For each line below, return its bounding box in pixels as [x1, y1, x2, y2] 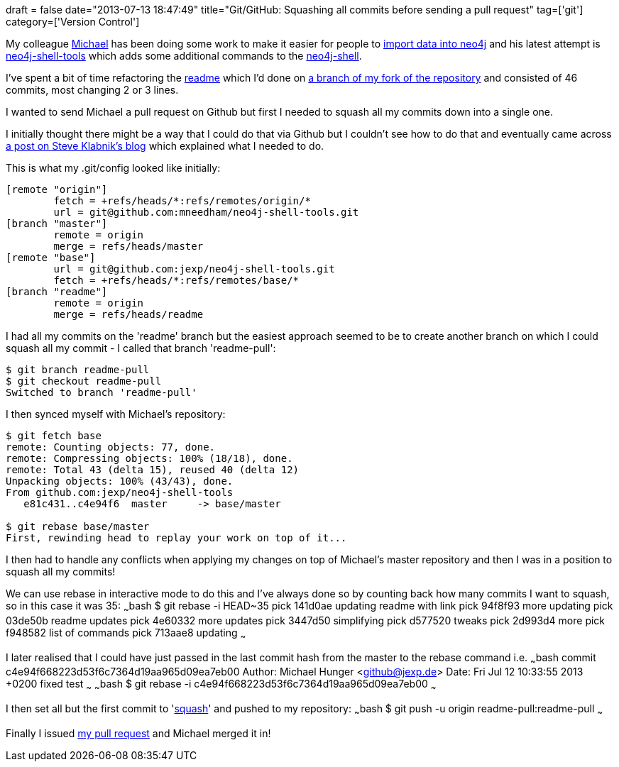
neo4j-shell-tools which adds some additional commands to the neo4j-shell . [6, 50, 362, 62]
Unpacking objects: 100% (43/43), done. [6, 475, 234, 487]
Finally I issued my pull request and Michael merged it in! [6, 727, 271, 739]
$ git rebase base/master [6, 521, 150, 532]
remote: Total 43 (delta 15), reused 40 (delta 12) [6, 464, 300, 475]
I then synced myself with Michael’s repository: [6, 408, 226, 420]
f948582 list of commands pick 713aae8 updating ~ [6, 626, 246, 641]
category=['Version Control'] [6, 16, 140, 28]
